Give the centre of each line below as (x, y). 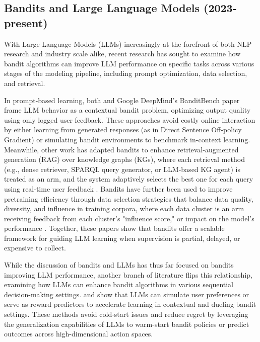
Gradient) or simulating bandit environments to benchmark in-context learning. (127, 139)
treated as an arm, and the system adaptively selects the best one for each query (129, 179)
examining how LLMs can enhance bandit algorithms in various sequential (119, 284)
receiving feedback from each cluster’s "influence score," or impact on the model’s (129, 218)
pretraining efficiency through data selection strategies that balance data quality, (129, 198)
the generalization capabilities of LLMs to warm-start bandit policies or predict (127, 324)
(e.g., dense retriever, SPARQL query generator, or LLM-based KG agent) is (122, 169)
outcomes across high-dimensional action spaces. (79, 334)
